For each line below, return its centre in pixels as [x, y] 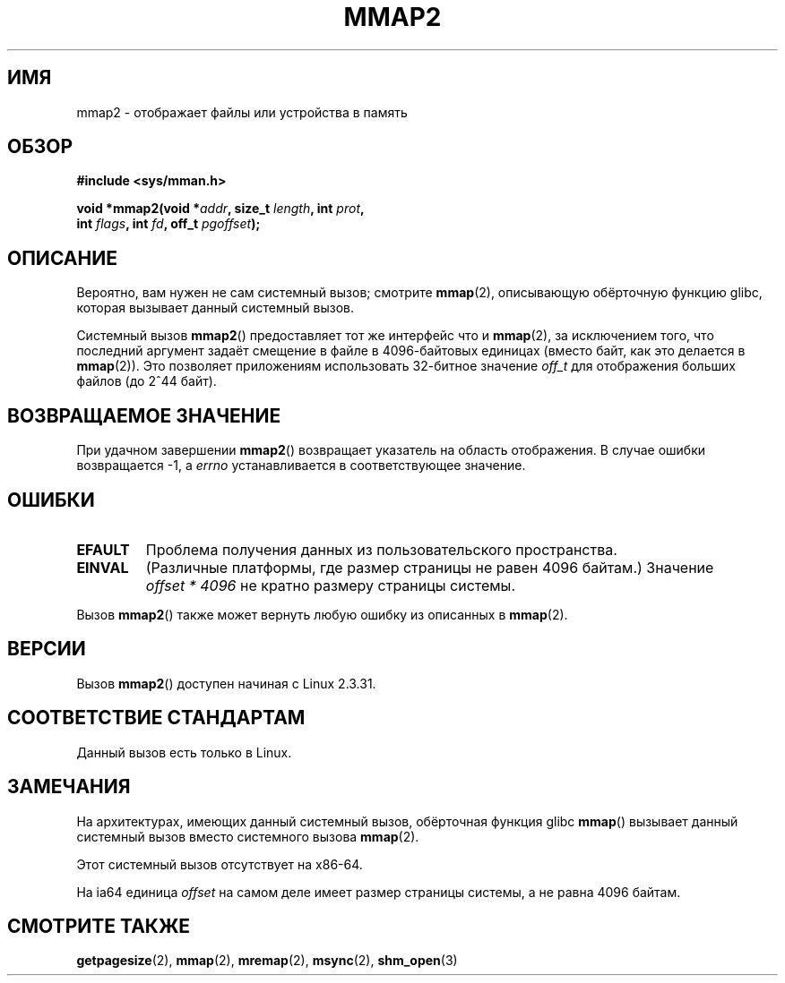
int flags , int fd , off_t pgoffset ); [168, 224]
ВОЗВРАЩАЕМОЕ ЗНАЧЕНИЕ [144, 415]
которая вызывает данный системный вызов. [216, 308]
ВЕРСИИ [47, 649]
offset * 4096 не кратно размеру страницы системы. [330, 585]
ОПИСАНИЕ [62, 258]
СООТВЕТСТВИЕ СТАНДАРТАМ [156, 718]
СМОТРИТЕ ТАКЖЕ [99, 926]
